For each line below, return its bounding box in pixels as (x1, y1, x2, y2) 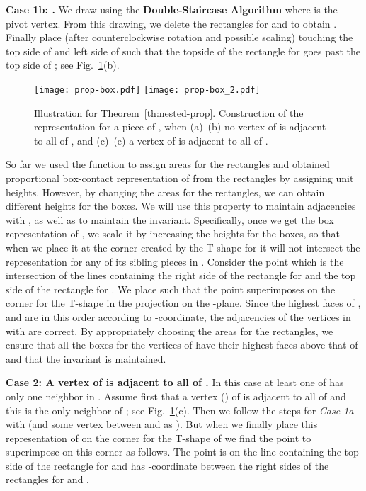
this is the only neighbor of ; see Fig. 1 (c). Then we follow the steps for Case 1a (6, 402, 354, 417)
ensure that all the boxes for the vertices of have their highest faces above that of (6, 337, 358, 352)
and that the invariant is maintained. (6, 351, 166, 366)
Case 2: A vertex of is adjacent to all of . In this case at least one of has (6, 375, 344, 390)
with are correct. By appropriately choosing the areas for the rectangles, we (6, 323, 333, 338)
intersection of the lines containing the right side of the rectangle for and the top (6, 268, 356, 283)
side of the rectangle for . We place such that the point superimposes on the (6, 281, 336, 296)
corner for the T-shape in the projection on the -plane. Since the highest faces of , (6, 295, 361, 310)
